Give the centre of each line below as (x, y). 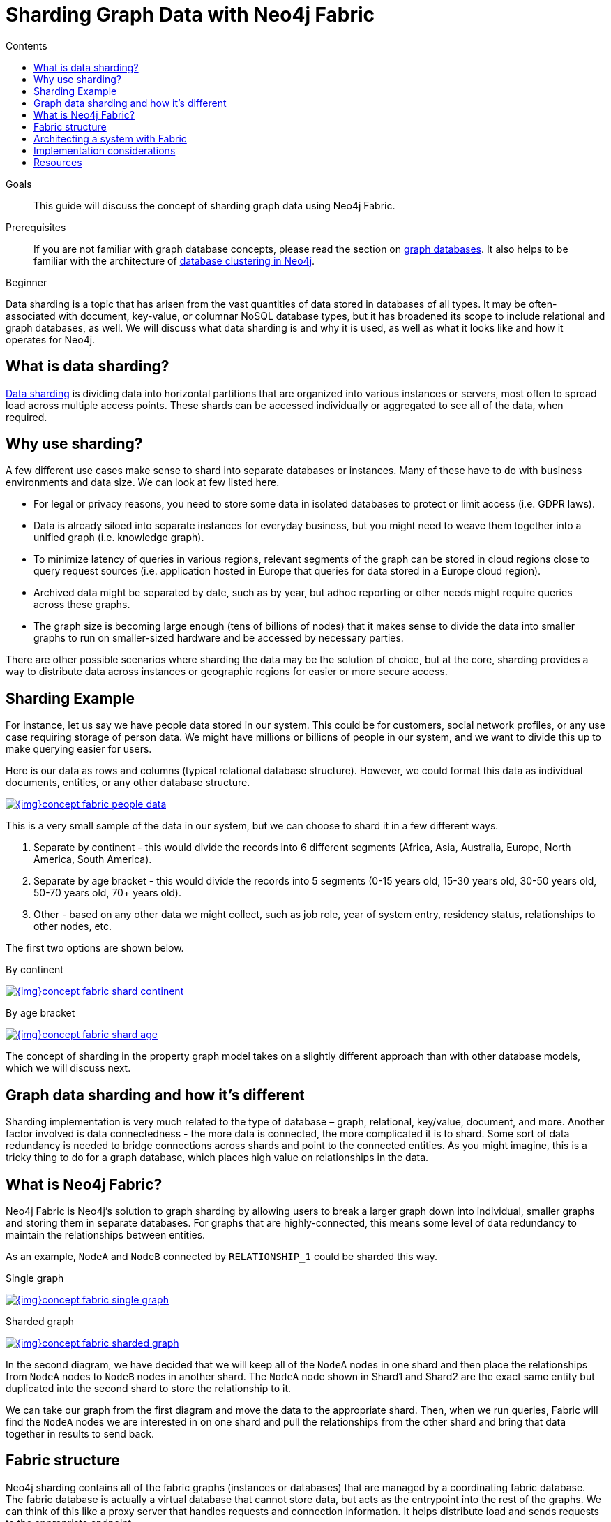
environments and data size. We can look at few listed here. (143, 482)
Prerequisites (36, 227)
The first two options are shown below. (95, 948)
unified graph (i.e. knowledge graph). (119, 538)
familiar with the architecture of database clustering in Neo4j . (174, 260)
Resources (58, 162)
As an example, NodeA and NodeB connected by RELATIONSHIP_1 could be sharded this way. (221, 1256)
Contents (27, 45)
